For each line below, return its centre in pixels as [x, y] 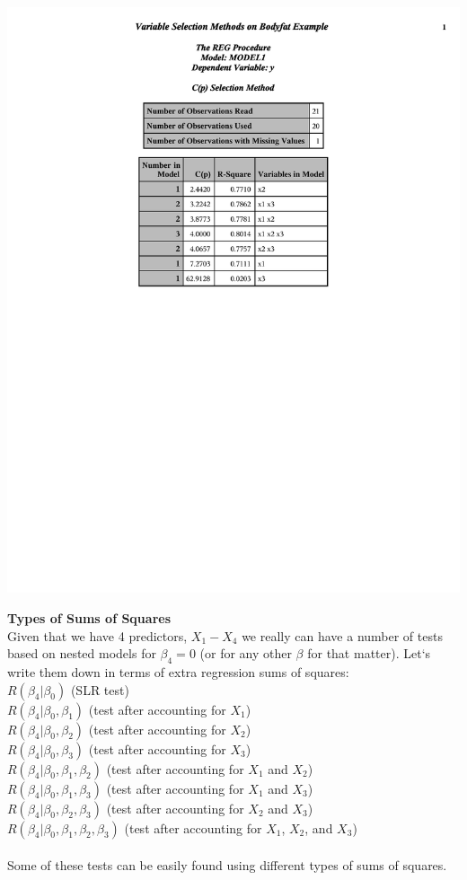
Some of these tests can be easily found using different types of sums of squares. [227, 865]
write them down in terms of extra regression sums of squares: [178, 672]
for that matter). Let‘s [369, 653]
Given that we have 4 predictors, [97, 635]
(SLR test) [100, 689]
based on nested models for [82, 653]
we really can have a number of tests [342, 635]
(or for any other [246, 653]
